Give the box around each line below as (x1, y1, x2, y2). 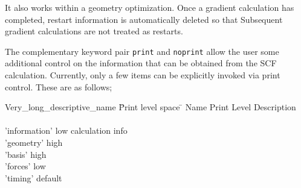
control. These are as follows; (5, 80, 112, 93)
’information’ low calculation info (5, 124, 128, 137)
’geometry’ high (5, 136, 63, 148)
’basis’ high (5, 148, 47, 160)
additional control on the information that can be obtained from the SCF (5, 57, 277, 69)
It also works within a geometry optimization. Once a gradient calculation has (5, 1, 294, 13)
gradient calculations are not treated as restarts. (5, 25, 183, 37)
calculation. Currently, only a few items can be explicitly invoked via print (5, 69, 280, 81)
